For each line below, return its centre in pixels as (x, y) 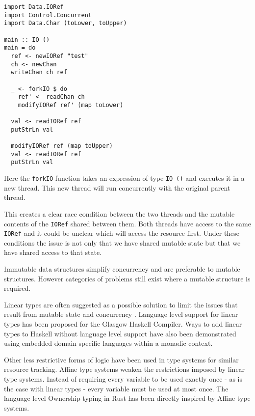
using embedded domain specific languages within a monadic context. (108, 343)
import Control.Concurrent (48, 15)
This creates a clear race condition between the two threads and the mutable (119, 213)
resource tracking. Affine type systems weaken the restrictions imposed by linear (125, 369)
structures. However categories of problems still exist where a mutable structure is (127, 278)
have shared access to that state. (53, 252)
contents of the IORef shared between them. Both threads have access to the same (127, 223)
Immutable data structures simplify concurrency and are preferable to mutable (122, 269)
